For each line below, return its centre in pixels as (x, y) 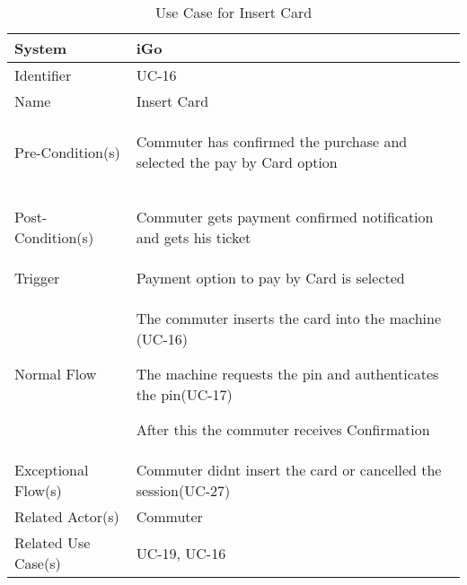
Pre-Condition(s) (67, 152)
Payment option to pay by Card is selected (270, 278)
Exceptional (52, 470)
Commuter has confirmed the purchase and (272, 141)
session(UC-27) (183, 490)
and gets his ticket (194, 237)
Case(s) (38, 563)
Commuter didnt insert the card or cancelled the (289, 470)
